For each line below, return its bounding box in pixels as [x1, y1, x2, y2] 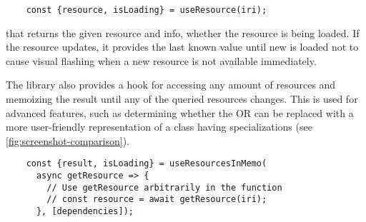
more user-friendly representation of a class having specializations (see [6, 119, 312, 134]
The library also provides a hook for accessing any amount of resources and [6, 77, 336, 92]
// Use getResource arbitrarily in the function [46, 182, 282, 193]
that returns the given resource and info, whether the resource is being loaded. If [6, 25, 360, 40]
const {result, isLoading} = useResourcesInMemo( [26, 158, 267, 169]
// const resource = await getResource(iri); [46, 194, 267, 205]
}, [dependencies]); [36, 206, 134, 217]
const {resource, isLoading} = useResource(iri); [26, 5, 267, 15]
